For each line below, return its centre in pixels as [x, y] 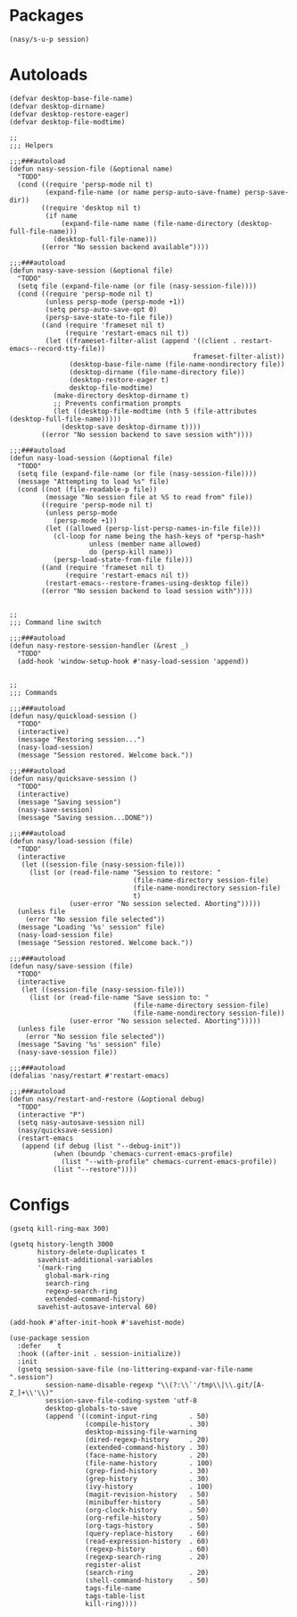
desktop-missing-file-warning [141, 1432]
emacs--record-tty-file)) [57, 348]
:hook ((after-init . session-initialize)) [99, 1353]
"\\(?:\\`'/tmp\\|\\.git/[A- [211, 1385]
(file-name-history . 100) [149, 1463]
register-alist [113, 1564]
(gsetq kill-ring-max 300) [59, 1228]
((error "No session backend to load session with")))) [147, 591]
